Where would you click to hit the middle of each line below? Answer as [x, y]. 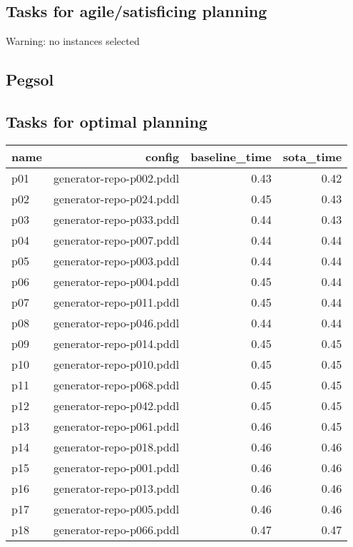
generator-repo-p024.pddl [116, 198]
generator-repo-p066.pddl [116, 529]
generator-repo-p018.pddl [116, 446]
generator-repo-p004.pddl [116, 281]
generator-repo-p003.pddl [116, 260]
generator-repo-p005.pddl [116, 508]
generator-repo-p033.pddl [116, 219]
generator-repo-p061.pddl [116, 426]
